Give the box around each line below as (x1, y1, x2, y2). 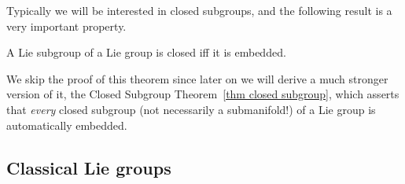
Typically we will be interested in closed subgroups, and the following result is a (6, 2, 392, 18)
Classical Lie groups (6, 155, 171, 179)
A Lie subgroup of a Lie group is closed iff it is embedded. (6, 44, 286, 61)
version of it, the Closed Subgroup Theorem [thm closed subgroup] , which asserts (6, 86, 399, 102)
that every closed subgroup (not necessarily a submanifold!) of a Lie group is (6, 101, 376, 117)
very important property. (6, 17, 127, 34)
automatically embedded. (6, 116, 127, 133)
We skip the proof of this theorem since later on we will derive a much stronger (6, 70, 388, 86)
